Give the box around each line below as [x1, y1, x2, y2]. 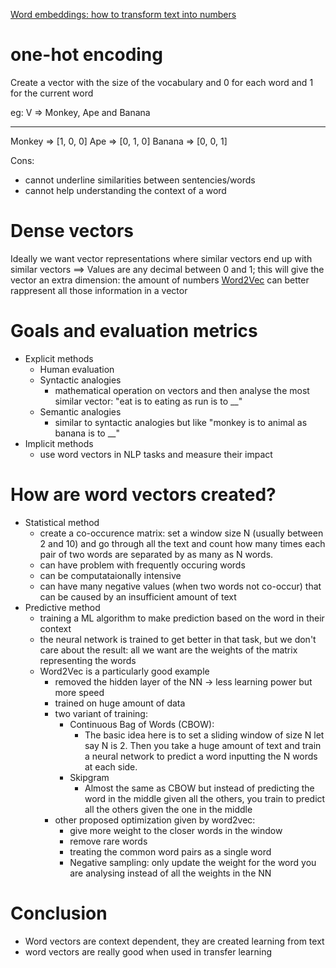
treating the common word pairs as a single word [69, 845, 272, 858]
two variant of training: [54, 707, 148, 719]
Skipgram [69, 771, 110, 783]
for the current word [10, 87, 94, 99]
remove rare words [69, 835, 148, 847]
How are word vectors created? [10, 484, 277, 506]
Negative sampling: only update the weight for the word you [69, 856, 317, 868]
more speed [54, 686, 105, 698]
